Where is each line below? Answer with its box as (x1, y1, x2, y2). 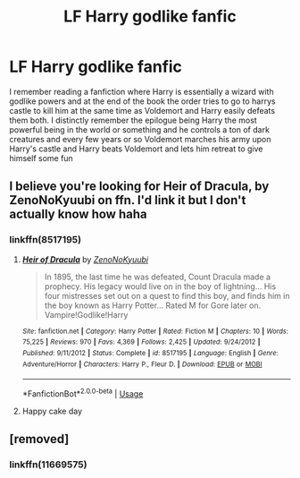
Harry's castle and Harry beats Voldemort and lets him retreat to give (9, 143, 263, 154)
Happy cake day (21, 405, 83, 416)
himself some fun (9, 152, 73, 163)
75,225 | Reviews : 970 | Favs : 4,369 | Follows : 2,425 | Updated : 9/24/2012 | (21, 337, 261, 346)
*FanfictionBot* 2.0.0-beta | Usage (21, 387, 144, 399)
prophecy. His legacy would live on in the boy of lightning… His (44, 280, 277, 292)
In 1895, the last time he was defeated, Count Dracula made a (44, 271, 271, 282)
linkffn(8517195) (9, 234, 82, 246)
